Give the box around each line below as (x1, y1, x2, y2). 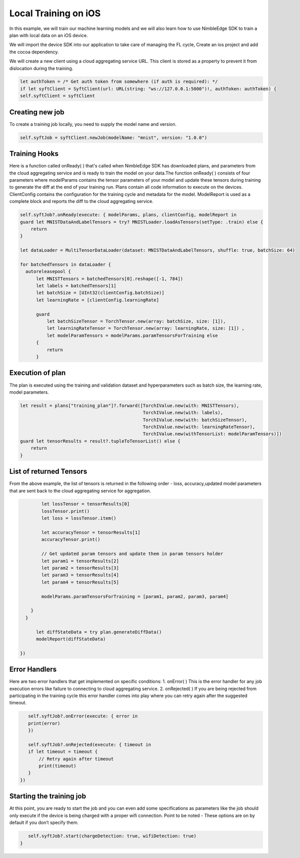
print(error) (28, 720, 61, 726)
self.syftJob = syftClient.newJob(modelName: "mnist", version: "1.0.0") (20, 134, 207, 141)
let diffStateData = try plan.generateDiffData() (36, 629, 162, 635)
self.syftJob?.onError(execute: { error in (28, 713, 138, 719)
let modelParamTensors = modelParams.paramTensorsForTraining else (46, 332, 218, 338)
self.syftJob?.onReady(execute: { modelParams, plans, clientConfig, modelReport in (20, 212, 237, 218)
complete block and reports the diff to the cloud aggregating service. (9, 198, 154, 204)
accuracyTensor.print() (41, 537, 101, 542)
